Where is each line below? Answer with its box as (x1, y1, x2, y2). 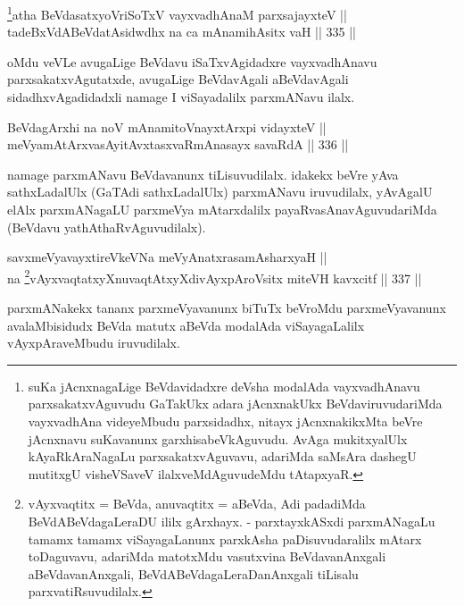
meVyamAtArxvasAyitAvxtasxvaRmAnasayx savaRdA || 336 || (7, 135, 349, 154)
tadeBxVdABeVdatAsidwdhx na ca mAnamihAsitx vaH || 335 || (7, 22, 357, 41)
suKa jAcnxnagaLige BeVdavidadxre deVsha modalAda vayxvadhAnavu (28, 376, 420, 395)
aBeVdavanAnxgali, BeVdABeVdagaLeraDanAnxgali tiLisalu (28, 564, 359, 583)
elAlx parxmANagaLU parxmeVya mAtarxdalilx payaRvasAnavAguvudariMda (7, 200, 437, 218)
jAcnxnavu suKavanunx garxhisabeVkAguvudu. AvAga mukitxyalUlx (28, 429, 408, 448)
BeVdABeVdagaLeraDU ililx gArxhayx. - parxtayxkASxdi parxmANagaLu (28, 511, 435, 530)
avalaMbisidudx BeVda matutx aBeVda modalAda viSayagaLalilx (7, 316, 365, 334)
